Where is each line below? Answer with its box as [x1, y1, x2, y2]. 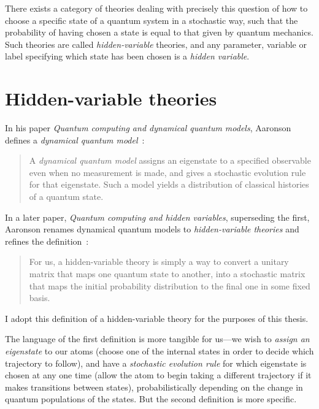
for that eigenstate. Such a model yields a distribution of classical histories [29, 178, 309, 191]
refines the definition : [5, 234, 89, 247]
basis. [29, 291, 50, 304]
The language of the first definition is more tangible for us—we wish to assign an [5, 332, 310, 345]
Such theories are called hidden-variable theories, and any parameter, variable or [5, 37, 307, 50]
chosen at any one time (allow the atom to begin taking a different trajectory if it [5, 369, 312, 381]
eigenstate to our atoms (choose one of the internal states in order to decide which [5, 345, 314, 357]
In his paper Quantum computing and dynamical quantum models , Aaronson [5, 121, 291, 134]
